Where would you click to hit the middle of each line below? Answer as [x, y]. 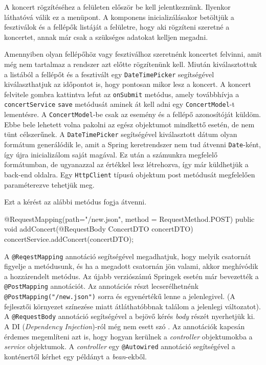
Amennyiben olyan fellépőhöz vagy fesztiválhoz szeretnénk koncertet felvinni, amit [133, 54]
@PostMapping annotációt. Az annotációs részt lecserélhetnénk [102, 286]
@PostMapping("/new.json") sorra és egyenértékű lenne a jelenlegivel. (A [120, 296]
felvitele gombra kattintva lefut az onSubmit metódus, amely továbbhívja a [122, 94]
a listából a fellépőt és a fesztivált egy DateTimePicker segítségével [109, 74]
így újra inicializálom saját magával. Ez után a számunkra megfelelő [111, 154]
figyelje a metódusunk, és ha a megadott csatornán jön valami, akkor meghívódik [131, 266]
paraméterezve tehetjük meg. [49, 184]
